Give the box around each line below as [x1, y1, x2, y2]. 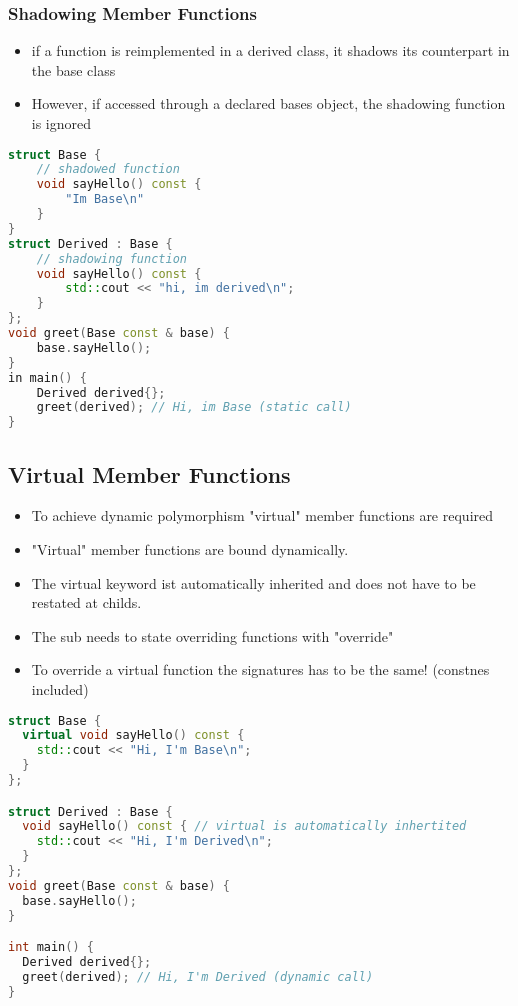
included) [31, 678, 89, 699]
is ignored [31, 113, 92, 133]
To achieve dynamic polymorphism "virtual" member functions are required [31, 505, 494, 526]
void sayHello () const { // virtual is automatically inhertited [22, 819, 467, 834]
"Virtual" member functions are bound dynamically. [31, 539, 349, 560]
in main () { [8, 370, 87, 385]
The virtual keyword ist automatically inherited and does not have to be [31, 572, 476, 593]
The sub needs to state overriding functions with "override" [31, 625, 394, 646]
